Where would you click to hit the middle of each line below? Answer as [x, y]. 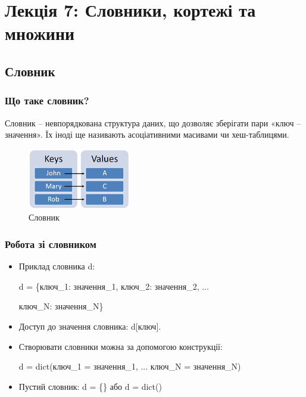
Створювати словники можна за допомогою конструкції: [121, 346]
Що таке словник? [47, 100]
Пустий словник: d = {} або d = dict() [90, 386]
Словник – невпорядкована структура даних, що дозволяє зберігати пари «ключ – [153, 122]
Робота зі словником [51, 244]
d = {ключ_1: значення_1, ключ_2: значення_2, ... [114, 286]
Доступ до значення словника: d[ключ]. [90, 326]
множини [40, 33]
